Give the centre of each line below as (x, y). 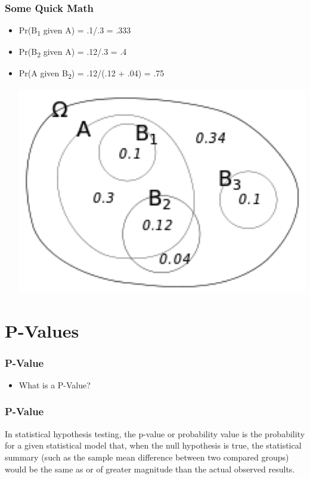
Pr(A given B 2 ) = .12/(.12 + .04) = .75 (92, 74)
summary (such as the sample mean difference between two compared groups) (147, 457)
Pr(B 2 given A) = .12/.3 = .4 (73, 52)
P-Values (42, 330)
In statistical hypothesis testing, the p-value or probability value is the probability (155, 433)
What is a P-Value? (55, 384)
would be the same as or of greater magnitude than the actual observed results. (150, 469)
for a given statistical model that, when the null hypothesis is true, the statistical (153, 445)
